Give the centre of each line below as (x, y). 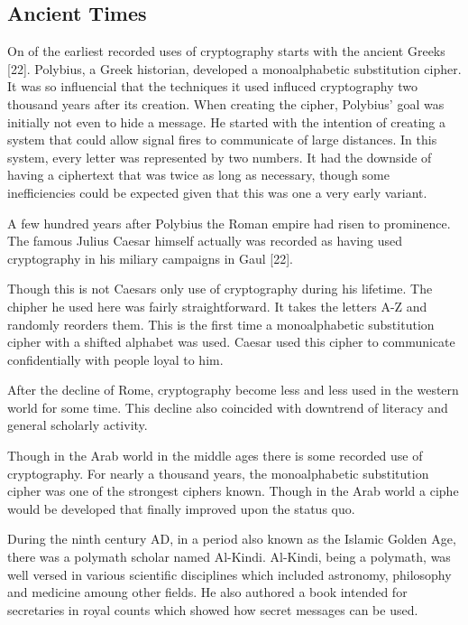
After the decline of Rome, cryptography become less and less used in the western (233, 390)
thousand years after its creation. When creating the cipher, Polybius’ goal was (226, 103)
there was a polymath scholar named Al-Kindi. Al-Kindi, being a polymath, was (229, 557)
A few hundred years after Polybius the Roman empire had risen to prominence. (229, 223)
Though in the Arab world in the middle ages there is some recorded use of (215, 456)
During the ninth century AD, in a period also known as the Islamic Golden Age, (232, 539)
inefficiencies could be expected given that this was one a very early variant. (217, 192)
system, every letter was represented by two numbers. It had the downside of (220, 157)
